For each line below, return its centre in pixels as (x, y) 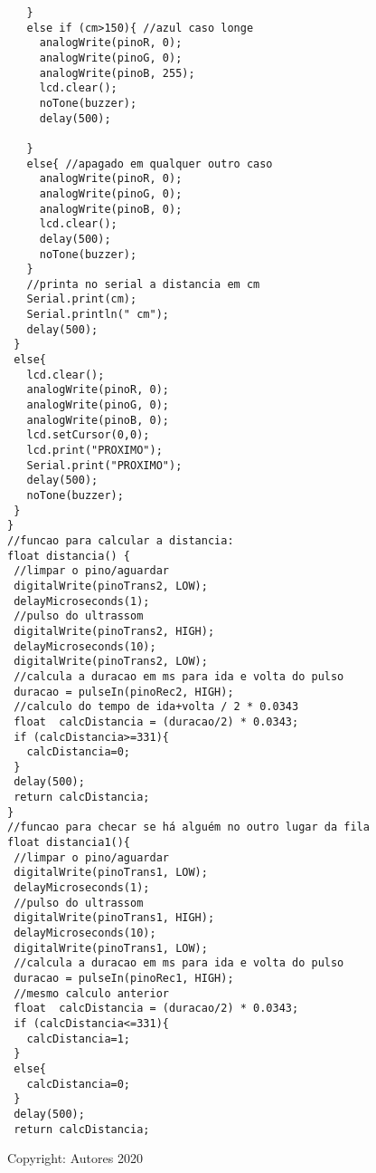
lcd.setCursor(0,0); (88, 435)
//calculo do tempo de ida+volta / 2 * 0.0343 (156, 707)
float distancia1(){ (69, 843)
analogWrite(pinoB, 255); (117, 73)
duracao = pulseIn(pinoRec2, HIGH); (124, 692)
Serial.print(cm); (82, 299)
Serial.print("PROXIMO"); (104, 465)
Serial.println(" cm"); (98, 315)
